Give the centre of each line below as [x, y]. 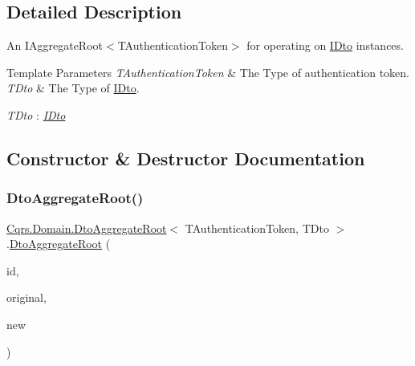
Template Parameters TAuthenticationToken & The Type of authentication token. [208, 72]
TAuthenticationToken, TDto [257, 228]
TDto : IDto [36, 114]
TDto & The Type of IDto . [73, 88]
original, [26, 297]
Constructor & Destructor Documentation [186, 158]
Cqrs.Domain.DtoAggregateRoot [87, 228]
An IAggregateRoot [55, 45]
